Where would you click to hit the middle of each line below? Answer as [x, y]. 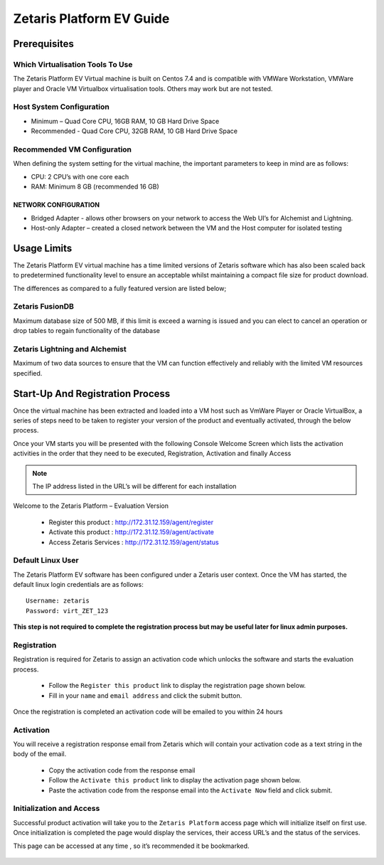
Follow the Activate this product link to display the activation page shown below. [175, 780]
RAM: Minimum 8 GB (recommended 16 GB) [95, 187]
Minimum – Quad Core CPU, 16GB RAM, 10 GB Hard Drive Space [125, 121]
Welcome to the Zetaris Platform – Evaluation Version [91, 506]
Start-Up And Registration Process [92, 394]
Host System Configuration [61, 107]
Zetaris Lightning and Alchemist [70, 349]
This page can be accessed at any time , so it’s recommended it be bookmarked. [131, 846]
